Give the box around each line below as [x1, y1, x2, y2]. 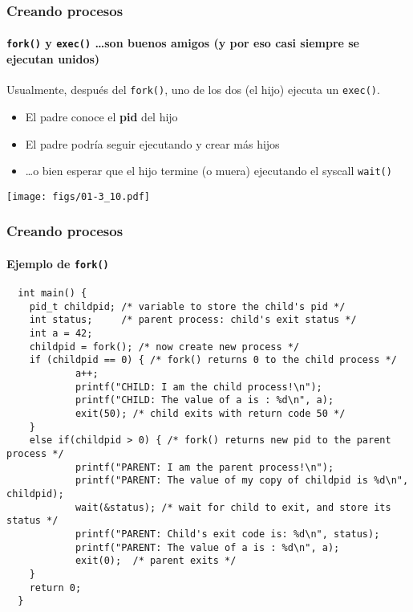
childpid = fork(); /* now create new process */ [29, 341, 300, 353]
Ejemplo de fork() [6, 255, 109, 271]
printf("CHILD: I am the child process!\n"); [75, 381, 322, 393]
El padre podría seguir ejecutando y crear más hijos [25, 135, 280, 152]
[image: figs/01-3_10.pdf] [6, 190, 150, 202]
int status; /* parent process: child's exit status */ [29, 314, 357, 326]
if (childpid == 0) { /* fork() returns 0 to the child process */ [29, 354, 397, 366]
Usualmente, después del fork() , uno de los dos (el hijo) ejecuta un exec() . [6, 81, 380, 98]
